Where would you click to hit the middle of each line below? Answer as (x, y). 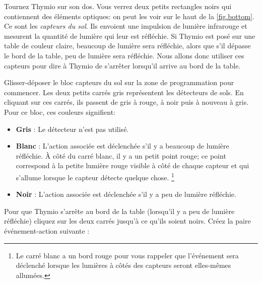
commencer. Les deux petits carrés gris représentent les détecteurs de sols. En (124, 92)
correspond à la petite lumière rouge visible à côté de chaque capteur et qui (133, 165)
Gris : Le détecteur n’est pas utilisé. (72, 129)
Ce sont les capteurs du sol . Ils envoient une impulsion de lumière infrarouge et (126, 26)
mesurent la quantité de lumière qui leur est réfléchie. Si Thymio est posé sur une (130, 36)
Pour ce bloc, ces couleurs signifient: (60, 112)
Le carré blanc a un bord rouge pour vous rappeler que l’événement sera (127, 255)
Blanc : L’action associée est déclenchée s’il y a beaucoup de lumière (122, 146)
